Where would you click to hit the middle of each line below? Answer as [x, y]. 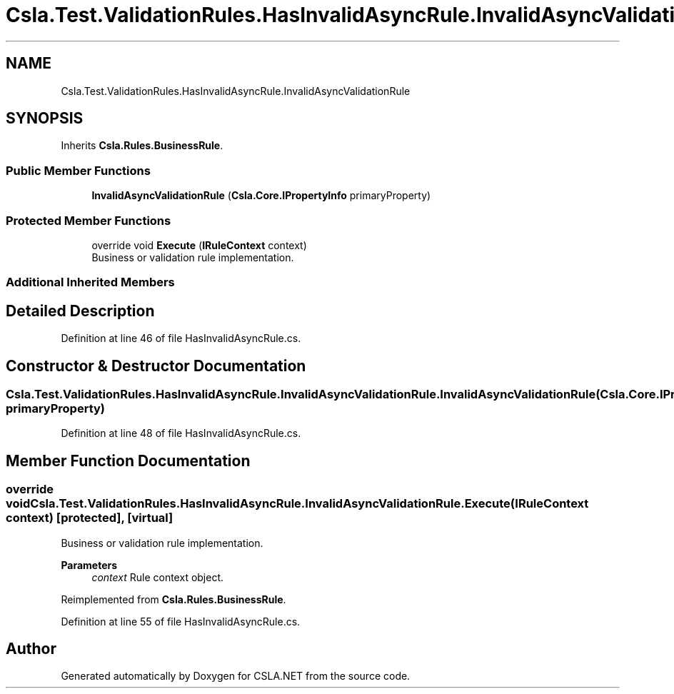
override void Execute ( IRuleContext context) [199, 245]
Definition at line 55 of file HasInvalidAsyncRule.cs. [181, 621]
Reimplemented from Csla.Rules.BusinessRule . [173, 599]
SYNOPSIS [45, 119]
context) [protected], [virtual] [90, 518]
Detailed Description [80, 311]
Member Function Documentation [128, 461]
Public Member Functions [78, 170]
